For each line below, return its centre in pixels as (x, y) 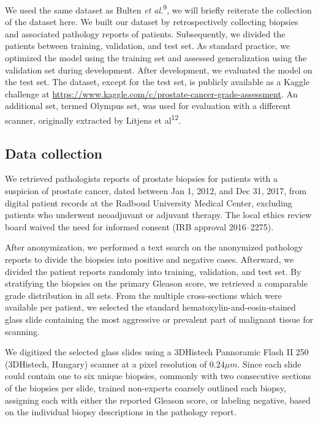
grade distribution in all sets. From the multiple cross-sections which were (143, 295)
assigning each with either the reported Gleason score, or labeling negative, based (158, 400)
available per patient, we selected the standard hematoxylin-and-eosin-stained (150, 307)
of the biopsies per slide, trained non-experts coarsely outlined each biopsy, (146, 387)
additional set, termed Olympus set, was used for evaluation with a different (148, 106)
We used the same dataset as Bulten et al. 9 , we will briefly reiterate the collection (158, 9)
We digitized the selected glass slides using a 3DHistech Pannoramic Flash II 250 (157, 352)
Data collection (54, 153)
